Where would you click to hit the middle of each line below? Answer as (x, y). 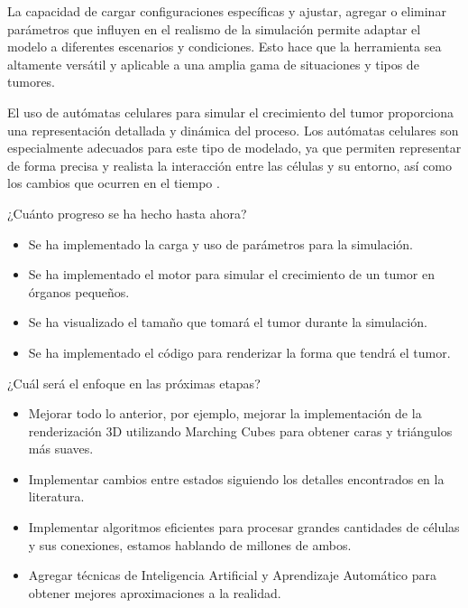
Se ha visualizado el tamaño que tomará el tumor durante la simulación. (228, 322)
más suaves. (61, 449)
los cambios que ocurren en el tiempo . (114, 183)
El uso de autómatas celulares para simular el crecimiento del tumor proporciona (231, 112)
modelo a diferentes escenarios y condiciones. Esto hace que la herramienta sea (225, 47)
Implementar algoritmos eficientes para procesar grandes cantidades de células (244, 527)
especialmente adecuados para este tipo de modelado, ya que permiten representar (234, 148)
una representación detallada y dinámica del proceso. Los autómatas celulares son (233, 130)
